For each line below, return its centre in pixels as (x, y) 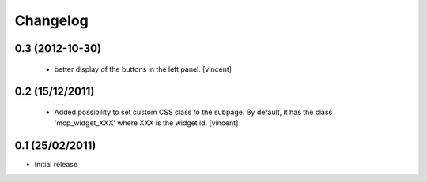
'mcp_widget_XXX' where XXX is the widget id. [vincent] (146, 123)
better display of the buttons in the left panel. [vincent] (143, 69)
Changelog (51, 20)
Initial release (56, 165)
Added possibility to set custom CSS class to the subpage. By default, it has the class (193, 112)
